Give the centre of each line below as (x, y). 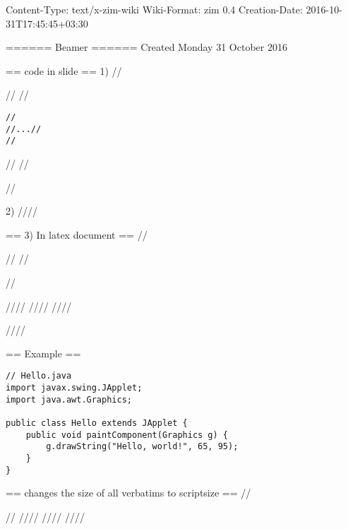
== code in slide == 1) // (64, 70)
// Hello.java (39, 376)
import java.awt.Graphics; (69, 399)
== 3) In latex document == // (77, 234)
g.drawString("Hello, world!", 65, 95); (142, 447)
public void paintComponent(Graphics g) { (127, 435)
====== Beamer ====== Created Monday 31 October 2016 (146, 47)
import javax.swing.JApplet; (74, 387)
